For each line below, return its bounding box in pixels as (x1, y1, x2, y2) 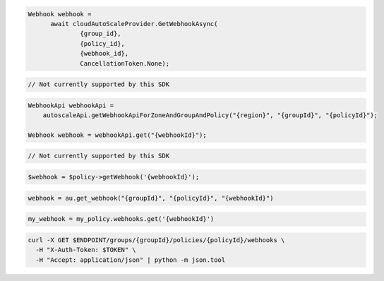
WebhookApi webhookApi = (28, 101, 114, 109)
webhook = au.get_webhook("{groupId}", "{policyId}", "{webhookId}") (28, 194, 274, 202)
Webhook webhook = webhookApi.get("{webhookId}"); (28, 131, 208, 139)
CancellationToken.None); (80, 59, 169, 67)
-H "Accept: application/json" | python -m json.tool (35, 256, 226, 264)
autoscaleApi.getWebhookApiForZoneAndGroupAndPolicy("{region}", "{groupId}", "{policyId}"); (42, 112, 378, 119)
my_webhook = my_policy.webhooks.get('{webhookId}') (28, 215, 215, 223)
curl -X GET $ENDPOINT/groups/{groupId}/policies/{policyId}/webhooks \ (28, 236, 285, 244)
